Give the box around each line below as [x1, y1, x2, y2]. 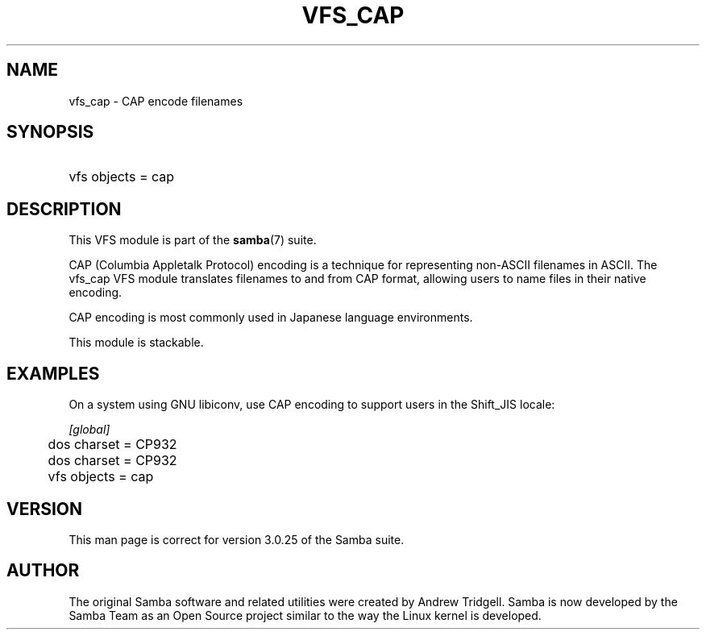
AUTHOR [6, 560, 80, 581]
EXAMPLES [6, 363, 100, 384]
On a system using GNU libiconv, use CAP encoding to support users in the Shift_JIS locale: [69, 397, 555, 412]
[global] [69, 422, 110, 437]
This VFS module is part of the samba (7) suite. [69, 233, 317, 247]
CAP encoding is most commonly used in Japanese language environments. [69, 310, 473, 325]
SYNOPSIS [6, 122, 94, 143]
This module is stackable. [69, 335, 204, 350]
